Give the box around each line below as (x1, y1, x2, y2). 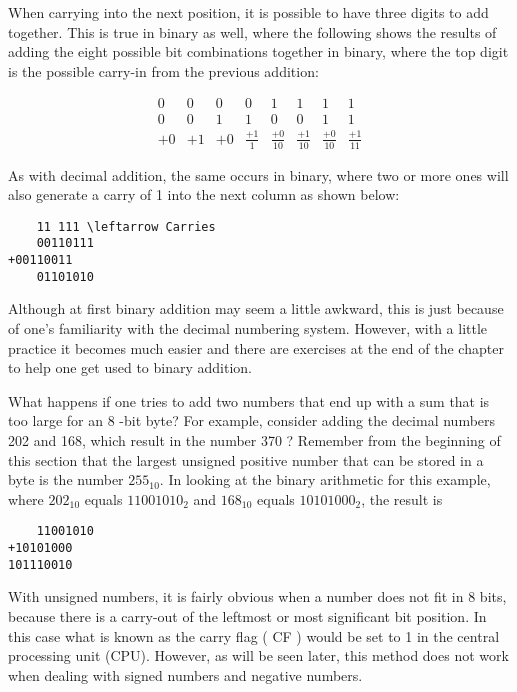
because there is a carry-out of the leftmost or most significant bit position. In (8, 605, 487, 626)
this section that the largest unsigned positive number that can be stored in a (8, 449, 484, 470)
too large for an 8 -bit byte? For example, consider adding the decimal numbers (8, 410, 496, 431)
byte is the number (8, 469, 124, 490)
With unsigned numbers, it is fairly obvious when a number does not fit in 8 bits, (8, 586, 507, 607)
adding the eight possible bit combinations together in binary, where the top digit (8, 41, 509, 62)
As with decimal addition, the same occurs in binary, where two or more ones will (8, 164, 509, 185)
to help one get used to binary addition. (8, 357, 252, 378)
